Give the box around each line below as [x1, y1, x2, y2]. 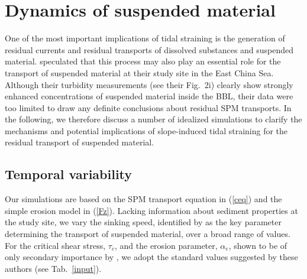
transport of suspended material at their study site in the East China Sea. [5, 66, 274, 79]
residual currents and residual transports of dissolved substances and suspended [5, 43, 294, 56]
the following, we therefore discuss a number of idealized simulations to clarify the [5, 113, 302, 125]
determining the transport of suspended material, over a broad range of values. [5, 228, 290, 240]
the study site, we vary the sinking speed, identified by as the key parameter [5, 216, 282, 228]
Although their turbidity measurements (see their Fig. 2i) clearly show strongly [5, 78, 293, 90]
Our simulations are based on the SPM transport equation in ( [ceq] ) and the [5, 193, 282, 205]
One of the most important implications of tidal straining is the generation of [5, 32, 285, 44]
